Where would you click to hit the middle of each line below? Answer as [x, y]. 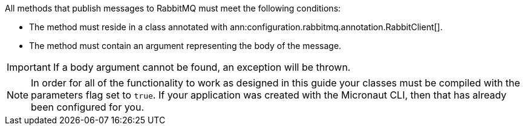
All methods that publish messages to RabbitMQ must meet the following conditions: [173, 8]
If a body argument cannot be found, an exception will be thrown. [202, 67]
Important [29, 67]
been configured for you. [88, 107]
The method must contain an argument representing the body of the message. [185, 46]
